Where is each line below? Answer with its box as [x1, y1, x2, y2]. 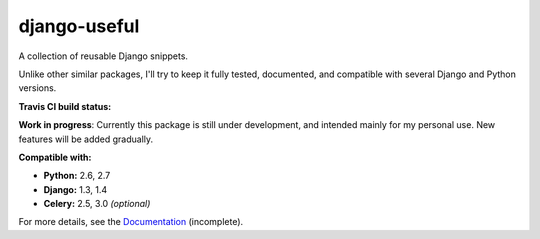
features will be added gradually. [18, 133, 154, 145]
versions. [18, 82, 57, 94]
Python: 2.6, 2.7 [43, 170, 111, 182]
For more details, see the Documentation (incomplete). [18, 216, 244, 228]
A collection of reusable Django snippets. [18, 50, 189, 62]
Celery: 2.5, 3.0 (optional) [43, 198, 151, 210]
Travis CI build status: [18, 100, 112, 112]
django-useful [18, 15, 140, 37]
